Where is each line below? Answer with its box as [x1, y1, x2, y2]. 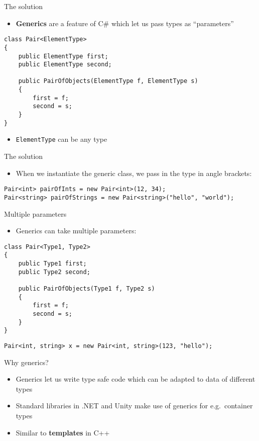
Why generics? [4, 357, 49, 367]
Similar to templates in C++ [16, 427, 110, 437]
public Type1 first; [18, 260, 87, 268]
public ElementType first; [18, 52, 108, 60]
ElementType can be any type [16, 134, 107, 144]
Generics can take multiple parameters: [16, 225, 137, 236]
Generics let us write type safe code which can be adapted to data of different [16, 374, 255, 384]
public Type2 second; [18, 268, 90, 276]
